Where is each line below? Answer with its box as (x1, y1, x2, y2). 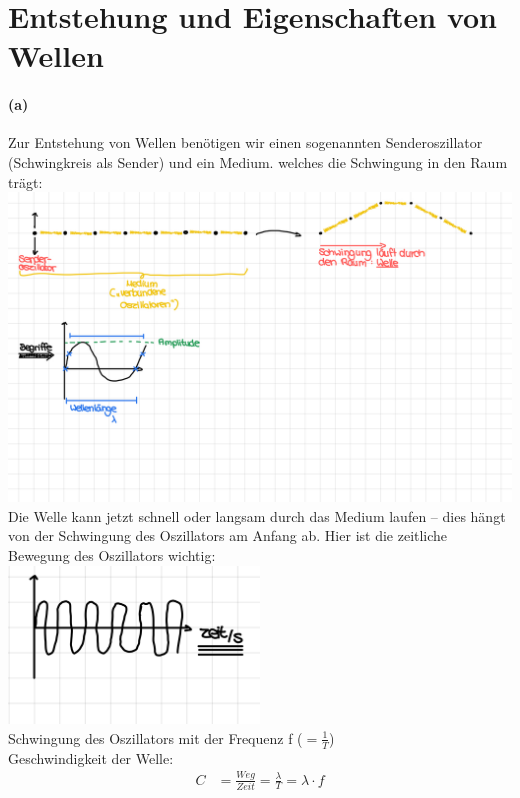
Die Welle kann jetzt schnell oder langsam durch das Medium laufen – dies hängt (8, 505, 506, 526)
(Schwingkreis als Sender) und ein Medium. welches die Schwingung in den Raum (8, 151, 508, 172)
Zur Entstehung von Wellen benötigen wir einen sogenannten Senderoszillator (8, 132, 483, 153)
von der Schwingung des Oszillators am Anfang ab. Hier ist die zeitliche (8, 525, 448, 546)
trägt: (8, 171, 43, 192)
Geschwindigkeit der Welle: (8, 747, 174, 768)
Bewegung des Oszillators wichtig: (8, 545, 216, 565)
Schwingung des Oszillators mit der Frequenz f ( (8, 727, 303, 748)
